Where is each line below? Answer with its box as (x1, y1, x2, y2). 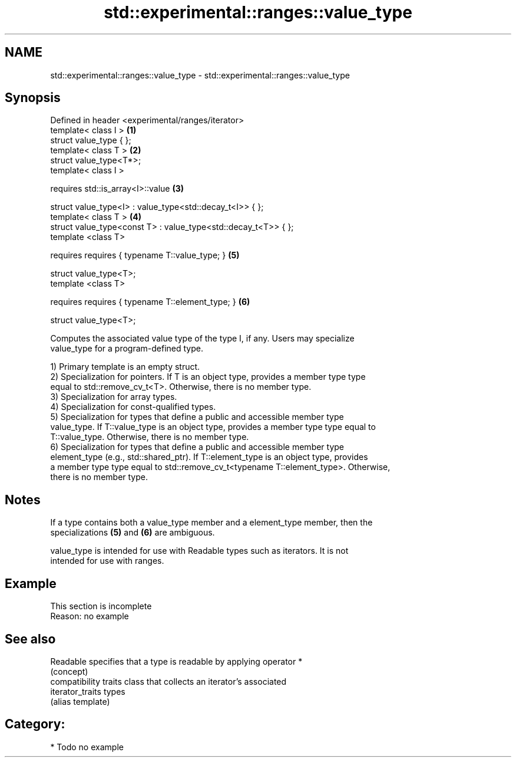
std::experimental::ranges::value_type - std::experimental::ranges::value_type (50, 70, 350, 80)
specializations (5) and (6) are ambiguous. (50, 527, 215, 538)
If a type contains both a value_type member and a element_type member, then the (50, 517, 373, 528)
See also (5, 631, 56, 646)
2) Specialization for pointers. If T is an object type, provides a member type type (50, 372, 366, 382)
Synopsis (5, 90, 61, 106)
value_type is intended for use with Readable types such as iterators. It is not (50, 546, 349, 556)
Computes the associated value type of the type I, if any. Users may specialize (50, 333, 355, 344)
